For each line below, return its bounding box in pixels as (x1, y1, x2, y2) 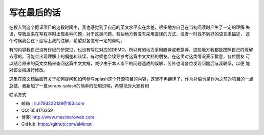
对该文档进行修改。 (9, 67, 48, 73)
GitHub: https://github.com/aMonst (21, 121, 92, 127)
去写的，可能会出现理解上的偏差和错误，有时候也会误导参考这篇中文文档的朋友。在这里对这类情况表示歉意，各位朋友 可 (9, 53, 250, 59)
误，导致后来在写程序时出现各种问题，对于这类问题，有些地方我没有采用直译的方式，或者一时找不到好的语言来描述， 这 (9, 31, 250, 36)
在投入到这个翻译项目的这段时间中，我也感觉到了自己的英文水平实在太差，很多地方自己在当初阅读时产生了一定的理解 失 (9, 24, 250, 30)
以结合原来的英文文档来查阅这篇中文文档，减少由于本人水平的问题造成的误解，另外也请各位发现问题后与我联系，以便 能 (9, 60, 250, 66)
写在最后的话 (9, 7, 61, 18)
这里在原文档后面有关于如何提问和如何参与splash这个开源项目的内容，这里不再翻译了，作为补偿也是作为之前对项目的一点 (9, 76, 254, 82)
